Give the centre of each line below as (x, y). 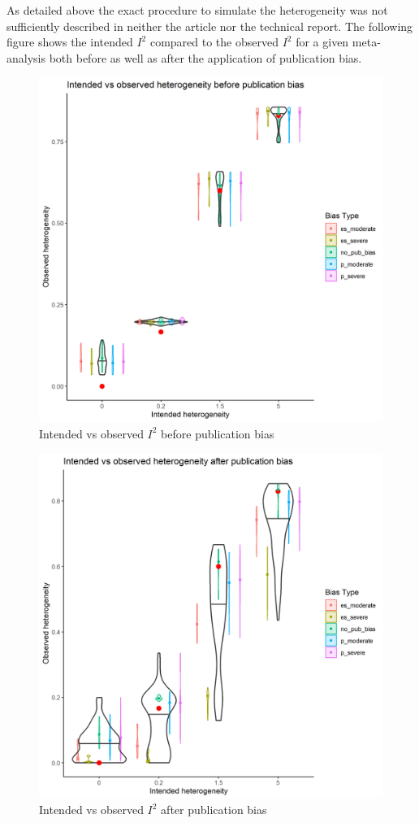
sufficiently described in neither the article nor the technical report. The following (210, 26)
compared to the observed (214, 42)
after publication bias (214, 810)
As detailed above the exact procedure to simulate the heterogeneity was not (197, 10)
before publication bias (218, 433)
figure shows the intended (70, 42)
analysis (26, 57)
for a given (322, 42)
